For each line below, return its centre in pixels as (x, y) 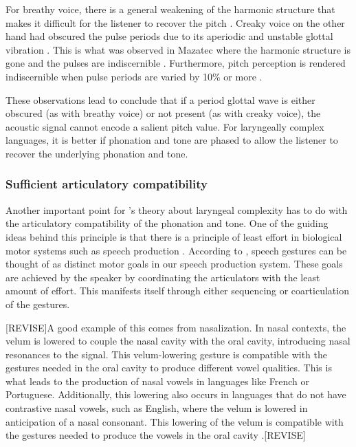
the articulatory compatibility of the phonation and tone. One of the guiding (167, 223)
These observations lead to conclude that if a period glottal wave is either (160, 99)
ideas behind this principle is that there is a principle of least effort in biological (174, 236)
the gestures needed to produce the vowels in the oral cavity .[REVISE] (156, 435)
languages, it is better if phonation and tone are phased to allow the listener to (172, 140)
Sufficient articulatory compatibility (107, 184)
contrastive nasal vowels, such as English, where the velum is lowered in (157, 408)
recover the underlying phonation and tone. (97, 153)
